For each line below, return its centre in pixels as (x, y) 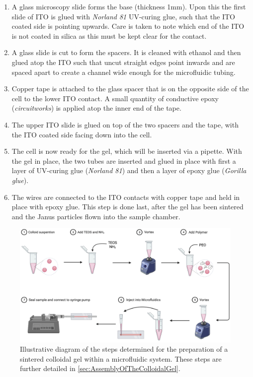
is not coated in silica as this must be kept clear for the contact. (109, 35)
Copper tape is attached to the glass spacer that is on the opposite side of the (130, 89)
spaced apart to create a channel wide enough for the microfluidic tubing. (124, 72)
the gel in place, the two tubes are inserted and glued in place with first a (124, 160)
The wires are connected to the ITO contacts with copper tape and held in (126, 197)
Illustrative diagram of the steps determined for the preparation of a (124, 349)
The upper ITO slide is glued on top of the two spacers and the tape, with (125, 124)
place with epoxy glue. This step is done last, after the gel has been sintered (127, 207)
